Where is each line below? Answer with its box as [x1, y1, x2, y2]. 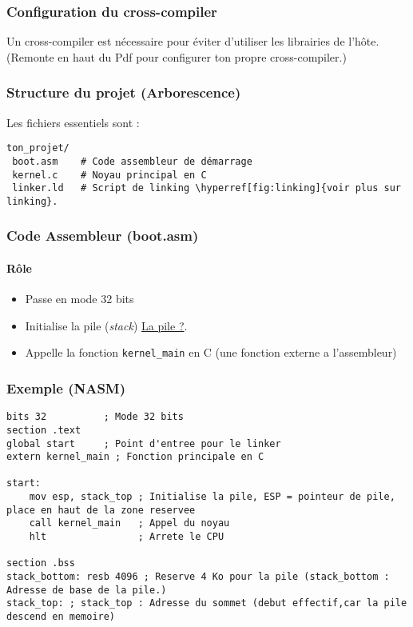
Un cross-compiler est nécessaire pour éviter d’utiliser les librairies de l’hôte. [6, 33, 379, 50]
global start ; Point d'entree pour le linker [6, 437, 281, 449]
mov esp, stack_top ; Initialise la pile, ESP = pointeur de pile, [29, 491, 395, 503]
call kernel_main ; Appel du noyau [29, 517, 230, 529]
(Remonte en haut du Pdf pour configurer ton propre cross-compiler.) [6, 48, 347, 65]
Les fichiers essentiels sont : [6, 114, 140, 130]
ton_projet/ [6, 142, 69, 154]
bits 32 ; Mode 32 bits [6, 411, 184, 423]
